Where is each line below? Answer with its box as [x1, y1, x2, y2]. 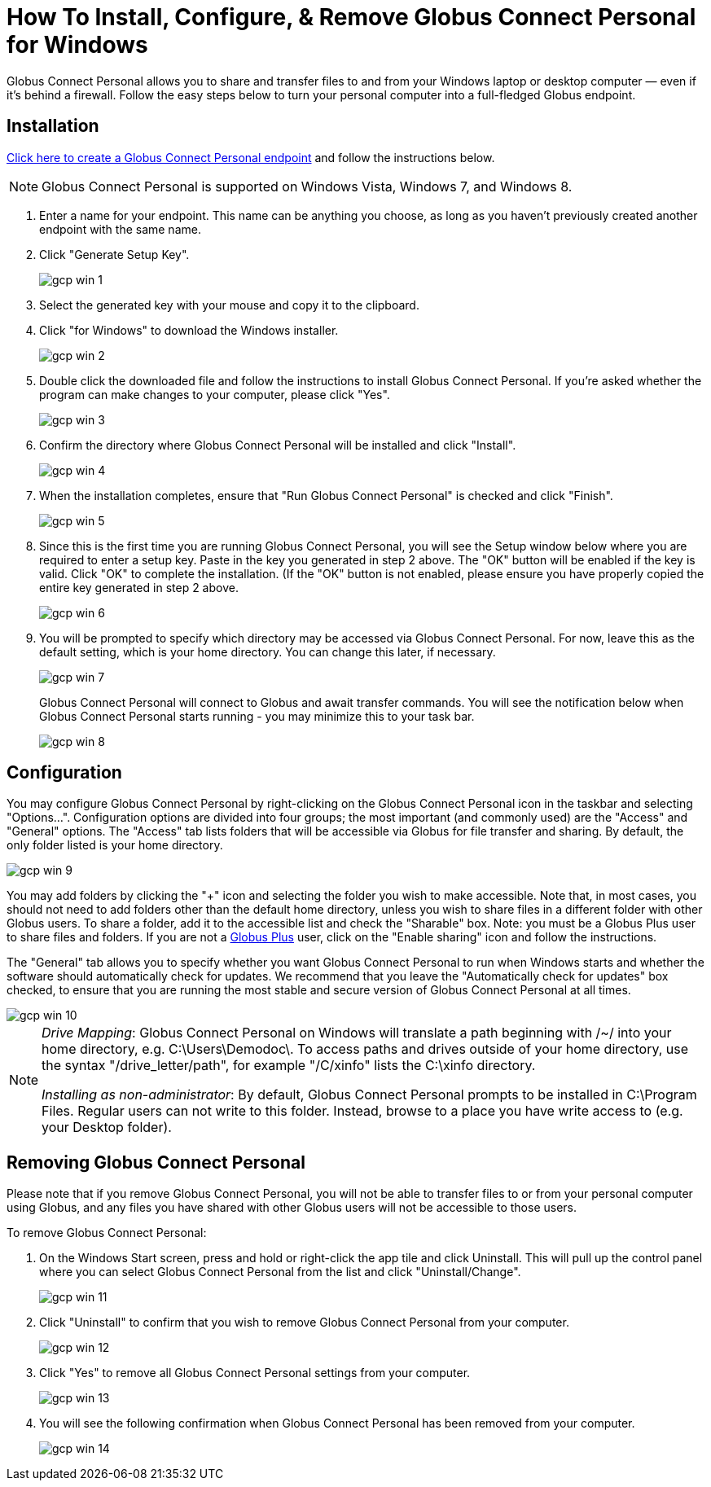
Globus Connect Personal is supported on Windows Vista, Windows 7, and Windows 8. [42, 178, 573, 195]
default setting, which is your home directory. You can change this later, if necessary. [39, 644, 496, 659]
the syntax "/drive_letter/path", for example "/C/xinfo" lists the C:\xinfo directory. [42, 1057, 536, 1074]
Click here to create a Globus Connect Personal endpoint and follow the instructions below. [7, 150, 495, 164]
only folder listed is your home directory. [7, 838, 223, 853]
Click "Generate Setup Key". [39, 247, 190, 261]
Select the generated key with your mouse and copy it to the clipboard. [39, 297, 419, 312]
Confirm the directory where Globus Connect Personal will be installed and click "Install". [39, 437, 516, 452]
